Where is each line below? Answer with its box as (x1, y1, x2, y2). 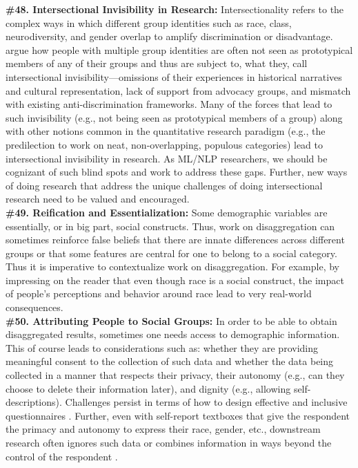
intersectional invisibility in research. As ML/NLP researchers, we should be (6, 151, 328, 165)
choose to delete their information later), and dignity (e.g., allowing (6, 381, 291, 395)
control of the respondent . (6, 449, 118, 463)
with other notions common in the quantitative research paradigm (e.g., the (6, 124, 326, 138)
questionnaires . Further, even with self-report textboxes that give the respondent (6, 408, 350, 422)
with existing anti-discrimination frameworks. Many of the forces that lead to (6, 97, 332, 111)
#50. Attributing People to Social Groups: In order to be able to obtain (6, 313, 337, 328)
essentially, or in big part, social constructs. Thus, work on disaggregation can (6, 218, 335, 233)
